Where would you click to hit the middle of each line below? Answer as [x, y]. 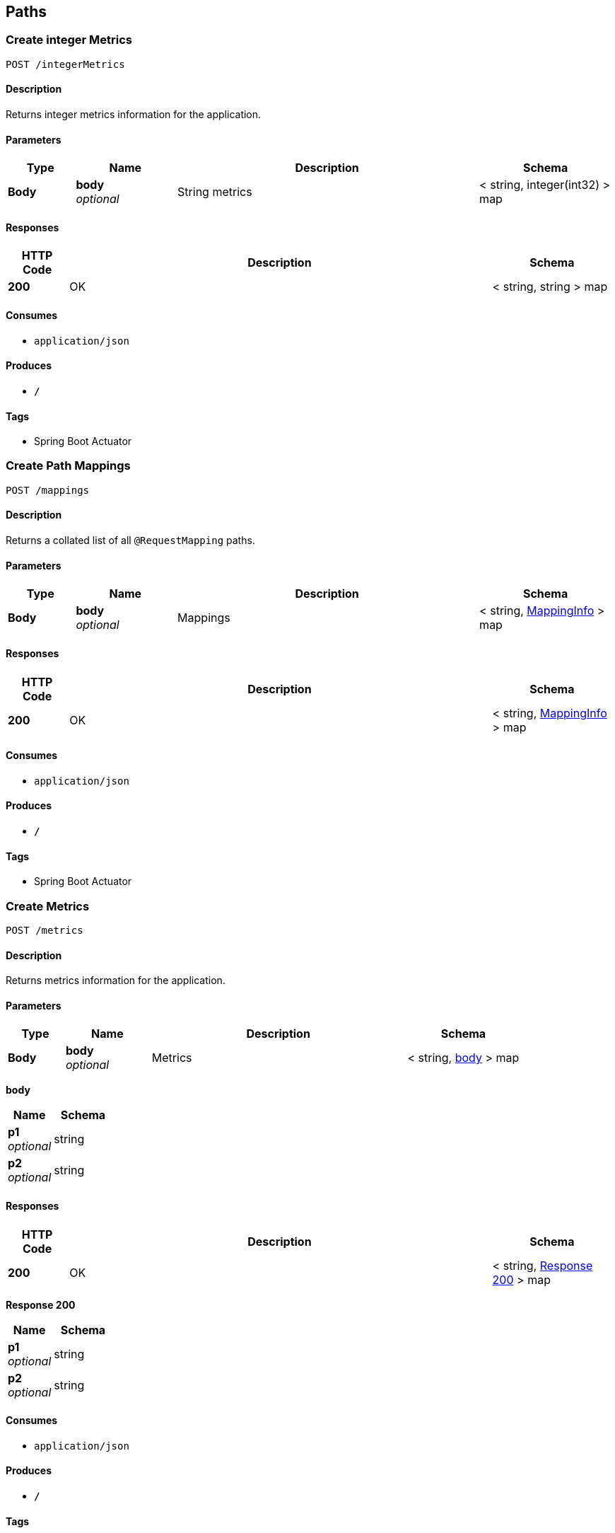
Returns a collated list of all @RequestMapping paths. [130, 540]
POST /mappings [48, 490]
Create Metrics [48, 906]
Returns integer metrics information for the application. [134, 115]
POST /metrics [45, 930]
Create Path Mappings [68, 466]
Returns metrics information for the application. [116, 980]
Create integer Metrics [69, 40]
